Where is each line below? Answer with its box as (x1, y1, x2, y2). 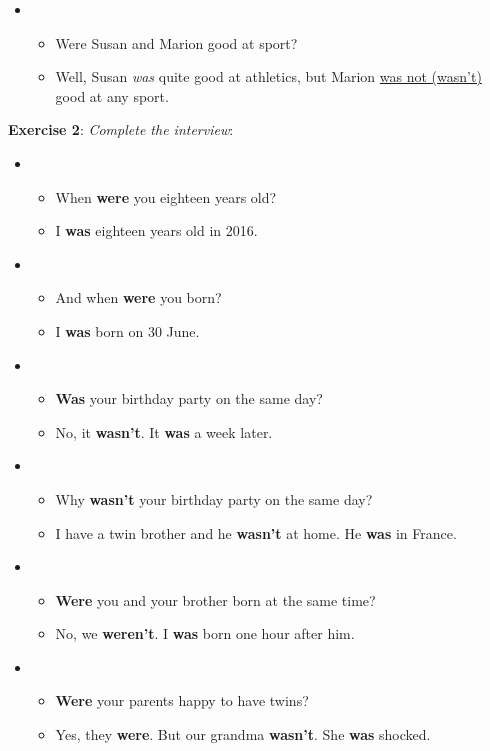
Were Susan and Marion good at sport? (55, 32, 298, 53)
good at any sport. (55, 85, 169, 106)
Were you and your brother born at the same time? (55, 589, 376, 610)
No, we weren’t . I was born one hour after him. (55, 623, 355, 644)
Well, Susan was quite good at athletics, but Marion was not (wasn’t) (55, 66, 482, 87)
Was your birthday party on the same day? (55, 388, 323, 409)
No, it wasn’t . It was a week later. (55, 421, 273, 442)
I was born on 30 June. (55, 320, 200, 341)
